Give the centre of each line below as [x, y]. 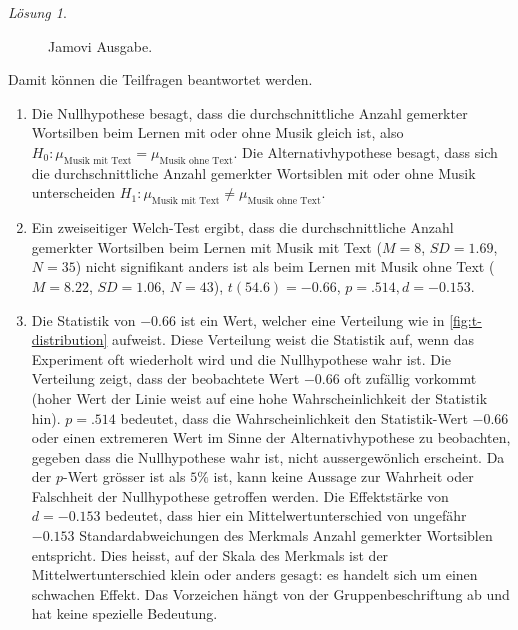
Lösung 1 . [37, 12]
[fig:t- [465, 319]
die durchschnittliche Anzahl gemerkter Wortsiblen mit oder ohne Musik [253, 172]
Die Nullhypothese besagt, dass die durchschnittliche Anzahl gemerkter [249, 112]
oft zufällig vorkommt [410, 378]
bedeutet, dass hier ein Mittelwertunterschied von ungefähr [286, 515]
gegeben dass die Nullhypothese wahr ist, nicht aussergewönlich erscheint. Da [268, 456]
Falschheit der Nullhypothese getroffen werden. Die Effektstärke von [240, 495]
